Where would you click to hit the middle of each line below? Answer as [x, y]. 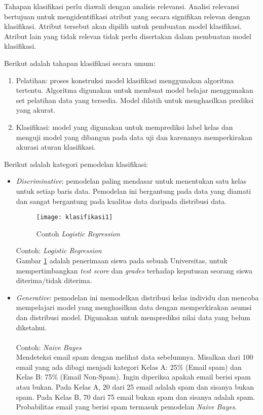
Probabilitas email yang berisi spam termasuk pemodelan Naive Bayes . [126, 407]
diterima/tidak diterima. [54, 280]
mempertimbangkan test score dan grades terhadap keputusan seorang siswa [134, 270]
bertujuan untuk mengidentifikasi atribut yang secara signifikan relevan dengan [127, 16]
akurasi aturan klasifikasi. [56, 147]
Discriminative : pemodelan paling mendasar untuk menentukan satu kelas [131, 181]
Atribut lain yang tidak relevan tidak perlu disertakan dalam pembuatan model [128, 36]
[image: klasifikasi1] [74, 217]
